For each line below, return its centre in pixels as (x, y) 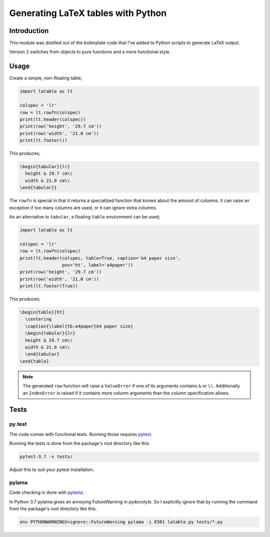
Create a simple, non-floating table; (46, 78)
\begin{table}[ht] (42, 312)
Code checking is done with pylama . (47, 492)
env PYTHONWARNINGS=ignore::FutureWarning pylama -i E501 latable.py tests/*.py (121, 522)
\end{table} (34, 361)
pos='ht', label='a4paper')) (97, 265)
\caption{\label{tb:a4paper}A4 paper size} (79, 326)
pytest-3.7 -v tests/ (46, 457)
